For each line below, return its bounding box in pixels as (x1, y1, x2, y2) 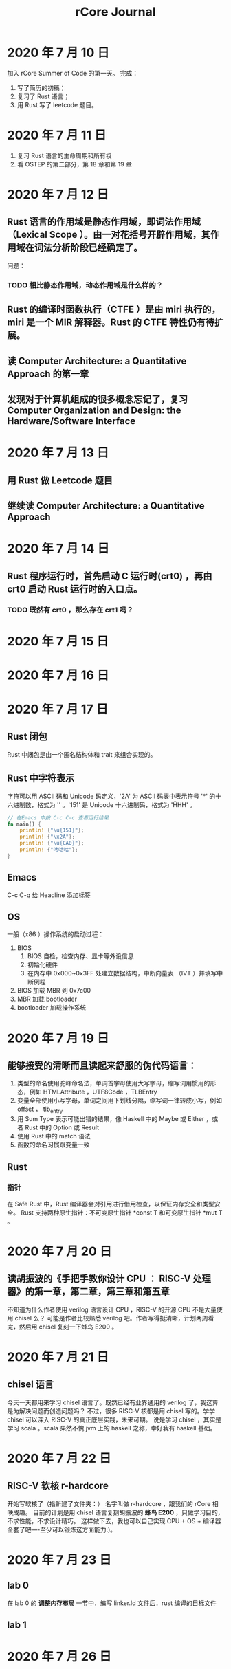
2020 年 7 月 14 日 (7, 541, 110, 557)
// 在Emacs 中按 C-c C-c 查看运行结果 (7, 814, 109, 821)
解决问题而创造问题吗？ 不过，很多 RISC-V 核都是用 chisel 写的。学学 (19, 1406, 215, 1415)
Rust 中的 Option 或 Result (25, 1123, 100, 1131)
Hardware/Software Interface (7, 415, 136, 427)
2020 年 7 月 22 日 (7, 1451, 111, 1466)
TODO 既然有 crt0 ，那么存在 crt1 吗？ (7, 606, 134, 615)
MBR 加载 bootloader (16, 995, 78, 1004)
